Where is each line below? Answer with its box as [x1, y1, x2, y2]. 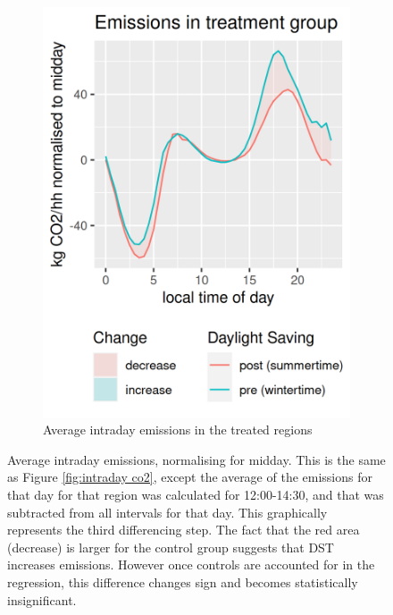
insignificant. [7, 590, 77, 609]
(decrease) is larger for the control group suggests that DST [7, 537, 334, 556]
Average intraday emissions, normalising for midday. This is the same [7, 450, 386, 468]
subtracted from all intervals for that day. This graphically [7, 502, 328, 521]
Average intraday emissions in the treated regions [43, 420, 313, 439]
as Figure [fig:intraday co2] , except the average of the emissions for [7, 468, 372, 486]
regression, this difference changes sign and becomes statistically [7, 573, 358, 591]
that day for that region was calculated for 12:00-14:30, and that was [7, 485, 384, 504]
